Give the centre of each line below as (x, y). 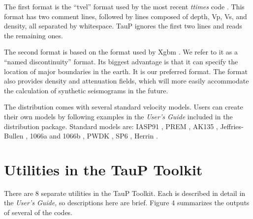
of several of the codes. (38, 212)
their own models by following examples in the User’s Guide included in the (118, 116)
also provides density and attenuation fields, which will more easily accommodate (126, 81)
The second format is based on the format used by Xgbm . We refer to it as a (121, 52)
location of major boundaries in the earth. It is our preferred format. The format (126, 71)
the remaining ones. (33, 35)
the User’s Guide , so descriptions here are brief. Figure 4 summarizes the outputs (127, 203)
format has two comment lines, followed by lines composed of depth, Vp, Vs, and (126, 16)
